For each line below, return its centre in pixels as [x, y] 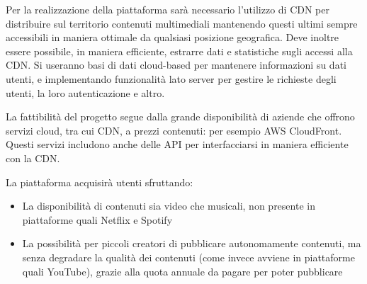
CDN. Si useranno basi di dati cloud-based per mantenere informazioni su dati [176, 65]
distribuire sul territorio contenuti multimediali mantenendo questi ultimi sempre [182, 23]
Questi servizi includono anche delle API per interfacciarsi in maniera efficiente [177, 144]
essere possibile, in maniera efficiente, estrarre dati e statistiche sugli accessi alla [179, 51]
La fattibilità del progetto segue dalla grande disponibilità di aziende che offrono [180, 117]
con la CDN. [33, 158]
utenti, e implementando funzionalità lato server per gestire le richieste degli [171, 78]
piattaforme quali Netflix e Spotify [97, 219]
